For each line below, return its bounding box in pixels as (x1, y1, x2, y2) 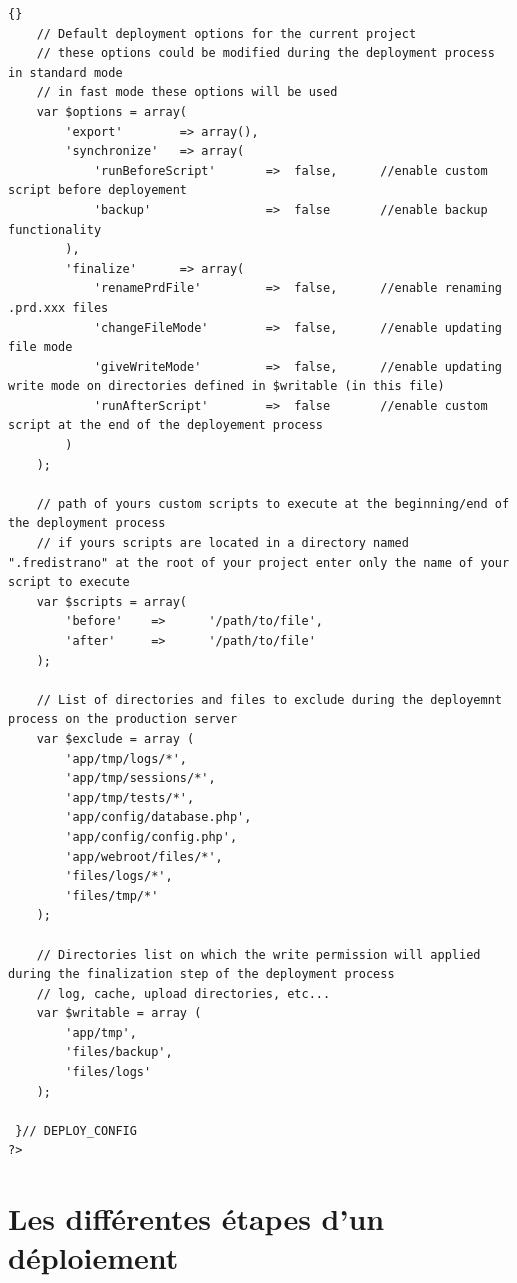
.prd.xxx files (8, 300, 109, 315)
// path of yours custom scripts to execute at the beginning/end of (36, 496, 510, 511)
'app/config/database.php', (65, 810, 252, 825)
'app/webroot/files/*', (65, 849, 223, 864)
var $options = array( (36, 104, 187, 119)
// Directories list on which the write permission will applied (36, 947, 481, 962)
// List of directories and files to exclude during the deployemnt (36, 692, 502, 707)
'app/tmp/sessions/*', (65, 771, 216, 786)
